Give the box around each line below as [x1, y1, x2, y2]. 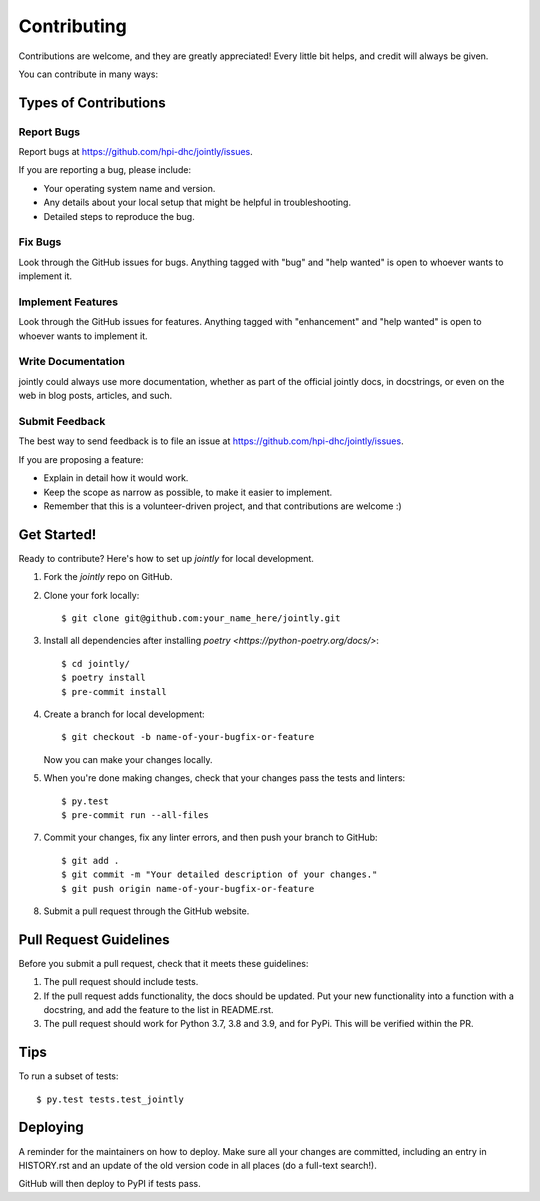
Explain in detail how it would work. [43, 472, 189, 484]
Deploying [18, 1119, 84, 1136]
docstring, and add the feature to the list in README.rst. [43, 1003, 274, 1015]
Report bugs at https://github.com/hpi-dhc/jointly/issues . [18, 146, 254, 158]
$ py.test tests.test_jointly [36, 1093, 185, 1105]
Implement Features [18, 295, 119, 309]
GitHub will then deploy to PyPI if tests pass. [18, 1178, 201, 1190]
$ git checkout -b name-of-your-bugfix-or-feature [61, 731, 315, 743]
